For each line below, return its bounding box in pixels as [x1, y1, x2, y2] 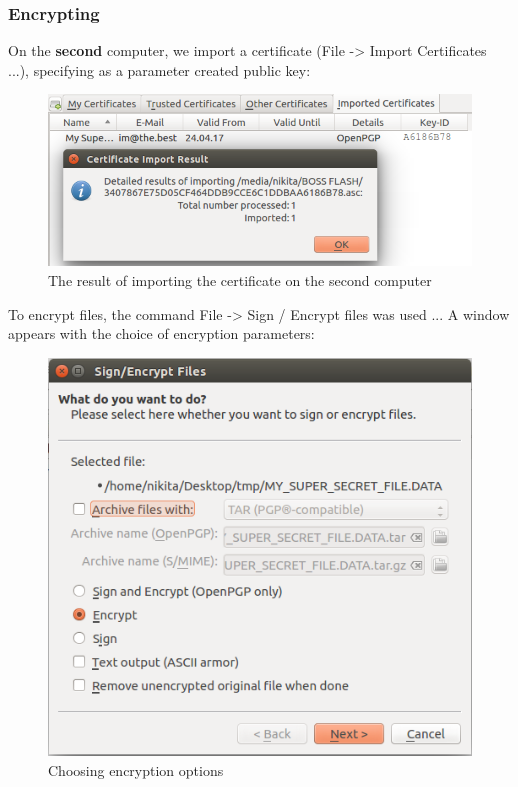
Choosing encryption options [48, 760, 224, 781]
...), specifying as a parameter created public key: [8, 59, 311, 80]
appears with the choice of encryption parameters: [8, 323, 315, 344]
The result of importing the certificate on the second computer [48, 270, 432, 290]
